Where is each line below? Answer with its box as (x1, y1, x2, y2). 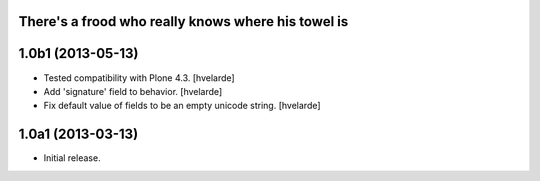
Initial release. (43, 152, 101, 164)
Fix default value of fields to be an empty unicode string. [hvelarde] (43, 100, 321, 112)
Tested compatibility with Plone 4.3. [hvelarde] (43, 71, 235, 84)
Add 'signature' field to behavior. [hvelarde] (43, 85, 223, 97)
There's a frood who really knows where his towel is (18, 13, 349, 30)
